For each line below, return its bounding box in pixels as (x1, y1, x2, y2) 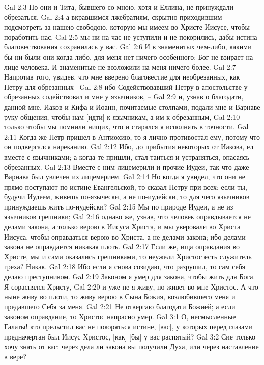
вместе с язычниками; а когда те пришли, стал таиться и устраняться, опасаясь (4, 151, 249, 162)
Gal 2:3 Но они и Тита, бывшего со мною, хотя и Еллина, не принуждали (4, 2, 233, 12)
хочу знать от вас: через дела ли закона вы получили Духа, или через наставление (4, 341, 259, 352)
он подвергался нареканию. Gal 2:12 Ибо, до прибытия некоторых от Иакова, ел (4, 141, 254, 152)
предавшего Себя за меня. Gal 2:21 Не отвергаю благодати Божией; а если (4, 301, 236, 311)
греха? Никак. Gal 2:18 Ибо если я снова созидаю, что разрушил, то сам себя (4, 261, 245, 272)
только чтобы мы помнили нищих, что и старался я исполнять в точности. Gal (4, 121, 249, 132)
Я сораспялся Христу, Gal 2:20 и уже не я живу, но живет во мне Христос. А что (4, 281, 258, 292)
